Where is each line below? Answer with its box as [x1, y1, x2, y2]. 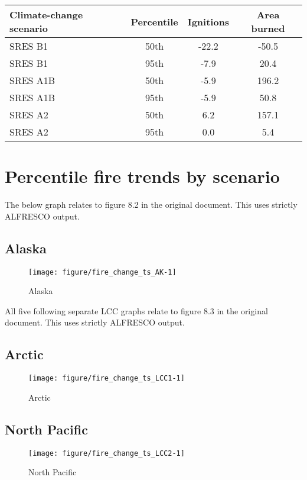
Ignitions [187, 14, 230, 28]
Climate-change [9, 8, 83, 21]
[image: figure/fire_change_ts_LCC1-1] [28, 374, 185, 383]
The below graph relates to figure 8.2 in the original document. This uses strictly [5, 198, 298, 211]
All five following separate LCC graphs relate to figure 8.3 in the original [5, 304, 268, 317]
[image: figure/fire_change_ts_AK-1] [28, 268, 177, 276]
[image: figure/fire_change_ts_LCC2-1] [28, 449, 185, 458]
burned [251, 21, 285, 35]
